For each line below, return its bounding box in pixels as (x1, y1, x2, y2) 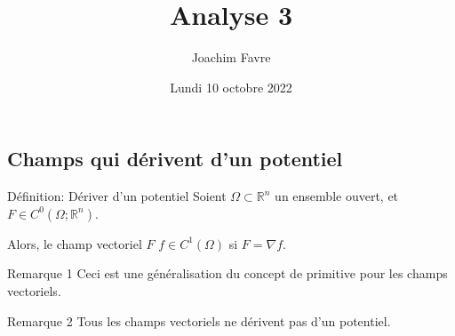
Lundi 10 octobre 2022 (170, 77, 292, 96)
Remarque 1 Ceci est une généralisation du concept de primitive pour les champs (7, 264, 448, 283)
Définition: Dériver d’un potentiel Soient (7, 187, 227, 205)
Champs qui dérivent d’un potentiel (7, 145, 343, 172)
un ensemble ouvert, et (275, 187, 399, 205)
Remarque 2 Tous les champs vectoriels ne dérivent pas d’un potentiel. (7, 311, 391, 330)
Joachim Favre (191, 48, 271, 67)
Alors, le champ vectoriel (7, 234, 142, 252)
